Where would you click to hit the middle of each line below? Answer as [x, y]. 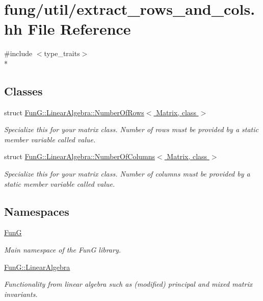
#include [18, 53]
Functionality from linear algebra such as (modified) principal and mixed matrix [128, 284]
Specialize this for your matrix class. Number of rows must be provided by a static [131, 129]
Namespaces [37, 211]
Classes [23, 91]
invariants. [21, 294]
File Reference [79, 29]
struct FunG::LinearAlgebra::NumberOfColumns [80, 156]
